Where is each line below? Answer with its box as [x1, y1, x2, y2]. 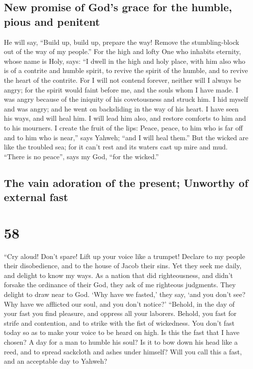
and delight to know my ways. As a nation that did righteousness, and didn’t [4, 270, 233, 280]
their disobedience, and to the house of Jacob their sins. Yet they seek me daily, [4, 260, 242, 271]
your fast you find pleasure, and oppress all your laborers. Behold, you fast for [4, 308, 236, 318]
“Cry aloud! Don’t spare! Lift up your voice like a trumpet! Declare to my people [4, 251, 245, 261]
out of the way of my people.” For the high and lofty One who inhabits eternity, [4, 46, 241, 56]
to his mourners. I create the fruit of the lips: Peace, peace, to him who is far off [4, 122, 243, 132]
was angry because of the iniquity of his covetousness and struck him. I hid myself [4, 94, 248, 104]
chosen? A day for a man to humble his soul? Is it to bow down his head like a [4, 336, 238, 347]
